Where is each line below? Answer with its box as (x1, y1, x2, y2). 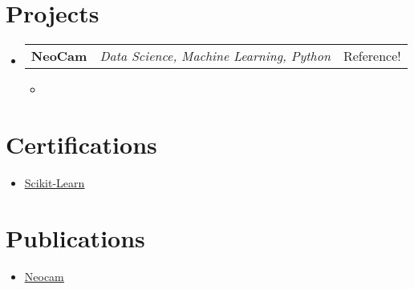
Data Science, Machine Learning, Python (99, 46, 331, 66)
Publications (6, 221, 145, 254)
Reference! (343, 46, 401, 66)
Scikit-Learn (24, 174, 85, 191)
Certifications (6, 127, 157, 160)
